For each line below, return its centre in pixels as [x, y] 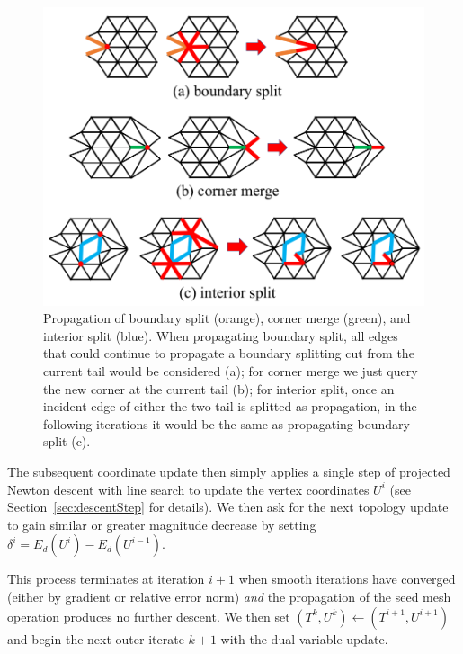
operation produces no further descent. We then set [149, 616]
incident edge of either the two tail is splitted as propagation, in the [230, 406]
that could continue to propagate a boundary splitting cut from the [229, 353]
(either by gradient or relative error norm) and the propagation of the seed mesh [229, 596]
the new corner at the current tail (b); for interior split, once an [219, 388]
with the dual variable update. [304, 638]
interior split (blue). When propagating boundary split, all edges [221, 335]
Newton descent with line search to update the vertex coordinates [188, 489]
